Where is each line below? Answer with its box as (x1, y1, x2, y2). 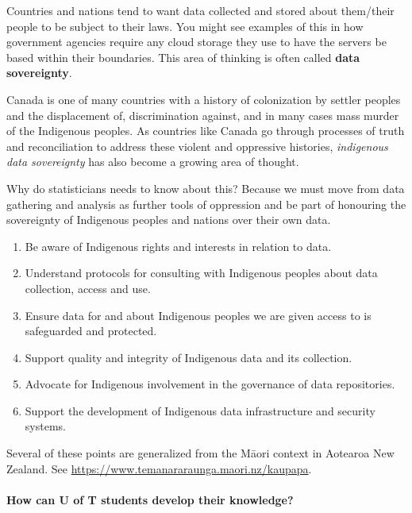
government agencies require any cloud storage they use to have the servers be (6, 33, 387, 50)
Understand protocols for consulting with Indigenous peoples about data (25, 264, 378, 281)
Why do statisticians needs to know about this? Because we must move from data (6, 179, 405, 196)
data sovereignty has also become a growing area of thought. (6, 153, 299, 170)
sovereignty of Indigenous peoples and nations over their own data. (6, 211, 331, 228)
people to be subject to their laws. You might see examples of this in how (6, 17, 364, 34)
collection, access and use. (25, 280, 151, 296)
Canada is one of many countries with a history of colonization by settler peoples (6, 91, 401, 107)
